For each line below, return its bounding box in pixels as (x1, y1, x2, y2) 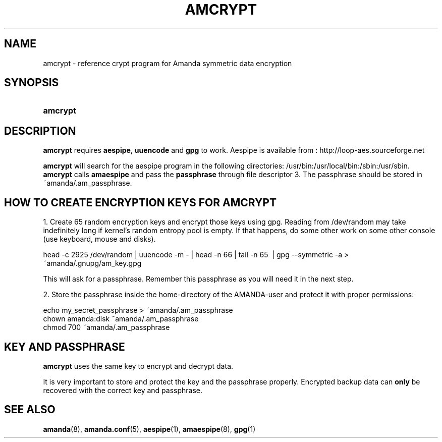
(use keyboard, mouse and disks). (43, 235, 156, 244)
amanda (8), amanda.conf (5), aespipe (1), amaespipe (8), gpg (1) (43, 424, 256, 433)
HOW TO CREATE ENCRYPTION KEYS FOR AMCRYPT (4, 196, 277, 209)
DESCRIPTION (4, 124, 76, 137)
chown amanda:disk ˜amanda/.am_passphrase (43, 314, 199, 323)
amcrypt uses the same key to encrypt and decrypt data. (43, 361, 234, 370)
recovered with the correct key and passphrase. (43, 385, 202, 395)
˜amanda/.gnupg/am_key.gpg (43, 259, 142, 268)
